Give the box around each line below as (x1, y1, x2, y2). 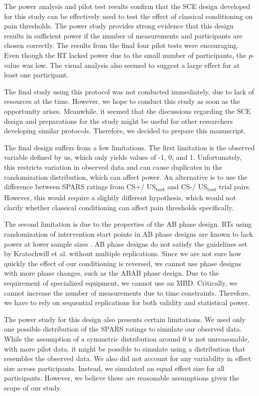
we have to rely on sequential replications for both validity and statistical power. (4, 297, 250, 308)
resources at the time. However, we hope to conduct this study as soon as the (4, 96, 240, 106)
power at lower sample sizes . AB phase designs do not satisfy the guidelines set (4, 238, 248, 249)
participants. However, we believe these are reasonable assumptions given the (4, 373, 239, 383)
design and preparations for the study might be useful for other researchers (4, 115, 233, 126)
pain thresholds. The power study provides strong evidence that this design (4, 20, 234, 31)
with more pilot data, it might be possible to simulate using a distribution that (4, 343, 246, 354)
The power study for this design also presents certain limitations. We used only (4, 314, 246, 324)
